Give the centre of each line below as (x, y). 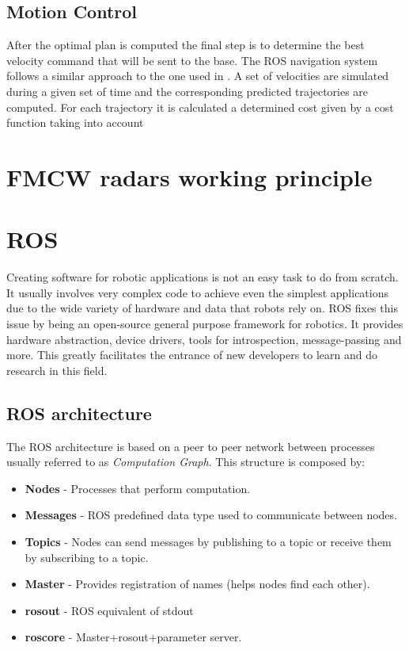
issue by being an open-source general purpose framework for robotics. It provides (205, 324)
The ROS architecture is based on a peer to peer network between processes (191, 446)
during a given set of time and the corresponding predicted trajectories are (187, 91)
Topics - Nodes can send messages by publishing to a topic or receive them (208, 541)
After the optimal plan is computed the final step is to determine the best (186, 45)
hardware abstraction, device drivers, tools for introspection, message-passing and (204, 339)
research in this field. (57, 370)
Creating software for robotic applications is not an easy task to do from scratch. (203, 277)
